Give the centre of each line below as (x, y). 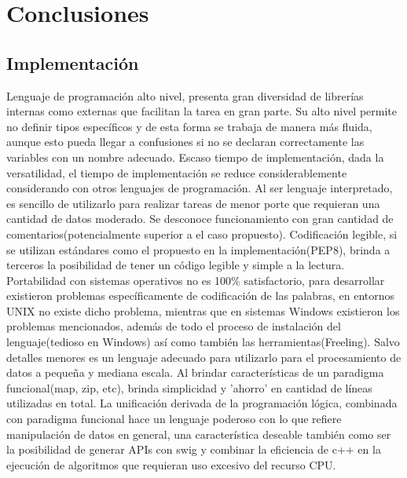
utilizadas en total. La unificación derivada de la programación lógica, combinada (202, 403)
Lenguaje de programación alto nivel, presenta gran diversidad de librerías (185, 95)
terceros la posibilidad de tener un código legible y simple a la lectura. (176, 265)
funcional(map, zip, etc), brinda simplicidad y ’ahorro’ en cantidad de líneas (189, 387)
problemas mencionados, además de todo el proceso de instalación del (174, 326)
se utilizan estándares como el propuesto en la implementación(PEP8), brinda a (198, 249)
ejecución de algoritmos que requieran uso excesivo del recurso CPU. (171, 464)
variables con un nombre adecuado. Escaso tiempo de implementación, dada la (195, 157)
